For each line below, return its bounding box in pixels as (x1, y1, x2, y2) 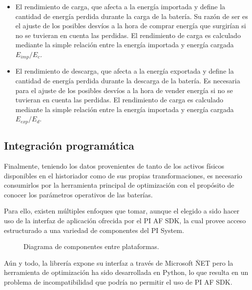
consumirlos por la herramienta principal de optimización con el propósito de (4, 180, 234, 190)
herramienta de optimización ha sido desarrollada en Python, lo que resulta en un (4, 267, 249, 277)
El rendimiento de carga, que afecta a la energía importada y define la (15, 1, 226, 11)
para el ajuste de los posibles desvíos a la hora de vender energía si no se (15, 85, 233, 95)
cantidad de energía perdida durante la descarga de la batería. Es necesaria (15, 76, 240, 86)
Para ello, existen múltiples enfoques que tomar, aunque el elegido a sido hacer (4, 206, 240, 216)
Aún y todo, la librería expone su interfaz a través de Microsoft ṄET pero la (4, 257, 233, 268)
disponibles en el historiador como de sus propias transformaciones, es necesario (4, 170, 242, 180)
